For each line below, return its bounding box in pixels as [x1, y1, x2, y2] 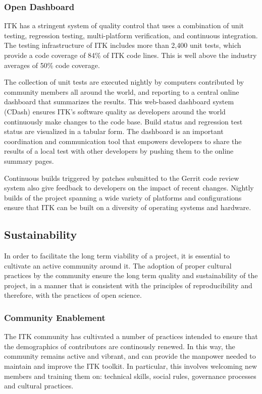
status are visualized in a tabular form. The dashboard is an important [4, 126, 224, 137]
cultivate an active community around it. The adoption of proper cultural [4, 260, 232, 271]
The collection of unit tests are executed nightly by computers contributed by [4, 77, 244, 87]
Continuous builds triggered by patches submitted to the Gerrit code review [4, 172, 239, 183]
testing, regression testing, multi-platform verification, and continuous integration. [4, 30, 258, 40]
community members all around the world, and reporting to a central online [4, 86, 239, 97]
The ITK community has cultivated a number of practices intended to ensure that [4, 331, 258, 342]
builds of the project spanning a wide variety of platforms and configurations [4, 192, 242, 203]
